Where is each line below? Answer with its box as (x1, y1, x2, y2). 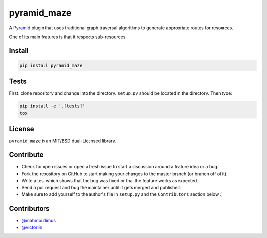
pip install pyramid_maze (19, 62, 83, 68)
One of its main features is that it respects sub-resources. (9, 34, 127, 40)
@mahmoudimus (21, 217, 56, 223)
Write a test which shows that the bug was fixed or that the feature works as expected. (21, 178, 199, 183)
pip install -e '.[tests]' (19, 103, 85, 109)
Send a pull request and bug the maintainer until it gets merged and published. (21, 185, 181, 190)
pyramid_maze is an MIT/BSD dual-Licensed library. (9, 138, 116, 143)
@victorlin (21, 224, 43, 230)
